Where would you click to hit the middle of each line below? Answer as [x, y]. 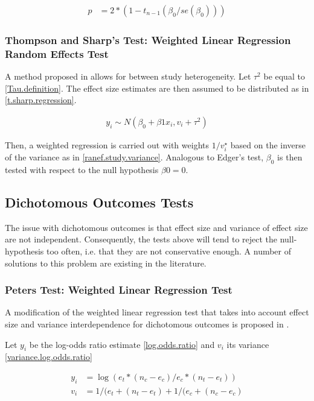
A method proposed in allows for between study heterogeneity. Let [128, 76]
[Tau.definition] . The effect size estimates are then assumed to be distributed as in [157, 88]
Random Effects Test [57, 53]
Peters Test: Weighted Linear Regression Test [119, 290]
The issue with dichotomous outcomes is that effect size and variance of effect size [156, 227]
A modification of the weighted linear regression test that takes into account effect [157, 312]
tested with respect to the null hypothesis [82, 169]
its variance [248, 344]
